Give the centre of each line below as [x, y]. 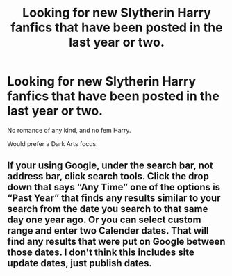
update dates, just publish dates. [80, 263]
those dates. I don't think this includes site [101, 253]
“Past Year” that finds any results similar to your [114, 198]
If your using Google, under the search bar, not [110, 166]
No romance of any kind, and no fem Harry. [69, 130]
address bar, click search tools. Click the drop [108, 176]
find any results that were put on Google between [116, 242]
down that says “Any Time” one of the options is [114, 187]
